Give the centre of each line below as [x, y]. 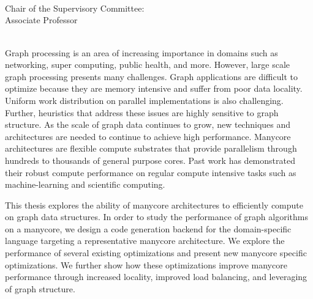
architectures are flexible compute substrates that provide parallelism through [151, 148]
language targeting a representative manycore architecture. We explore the [145, 241]
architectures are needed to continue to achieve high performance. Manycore [148, 136]
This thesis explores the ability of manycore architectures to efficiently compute [154, 205]
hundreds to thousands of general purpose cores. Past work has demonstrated [150, 160]
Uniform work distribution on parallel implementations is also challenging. [144, 100]
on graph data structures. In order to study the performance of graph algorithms [156, 217]
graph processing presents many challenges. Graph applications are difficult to [151, 76]
